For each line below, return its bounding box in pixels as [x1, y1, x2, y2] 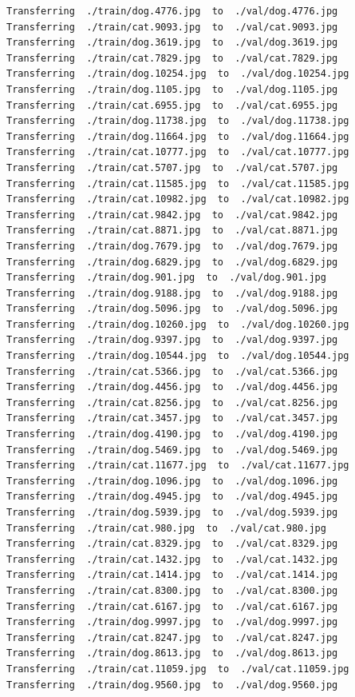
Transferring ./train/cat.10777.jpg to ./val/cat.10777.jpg [6, 146, 349, 158]
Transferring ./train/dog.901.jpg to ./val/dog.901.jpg [6, 272, 326, 284]
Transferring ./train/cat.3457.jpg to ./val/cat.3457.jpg [6, 412, 338, 424]
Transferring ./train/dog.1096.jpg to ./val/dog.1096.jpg [6, 475, 338, 487]
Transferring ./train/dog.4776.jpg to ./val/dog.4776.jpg [6, 6, 338, 17]
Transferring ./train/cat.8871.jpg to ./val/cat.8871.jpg [6, 225, 338, 237]
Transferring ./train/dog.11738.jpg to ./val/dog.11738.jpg [6, 115, 349, 127]
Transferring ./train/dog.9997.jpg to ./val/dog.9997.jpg [6, 616, 338, 628]
